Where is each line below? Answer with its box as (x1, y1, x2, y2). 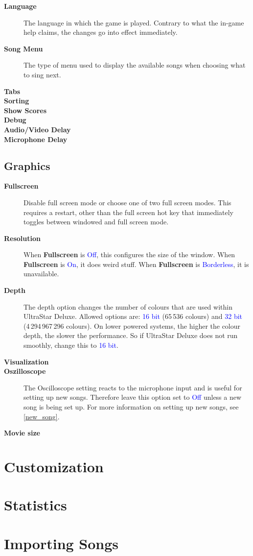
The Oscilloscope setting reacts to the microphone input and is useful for (23, 382, 242, 392)
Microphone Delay (4, 134, 68, 144)
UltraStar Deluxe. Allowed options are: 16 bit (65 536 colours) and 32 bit (23, 311, 243, 321)
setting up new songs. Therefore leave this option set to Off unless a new (23, 392, 242, 402)
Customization (4, 456, 104, 476)
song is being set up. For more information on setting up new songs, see (23, 402, 239, 412)
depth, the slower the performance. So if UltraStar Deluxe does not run (23, 330, 238, 340)
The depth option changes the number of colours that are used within (23, 301, 232, 312)
